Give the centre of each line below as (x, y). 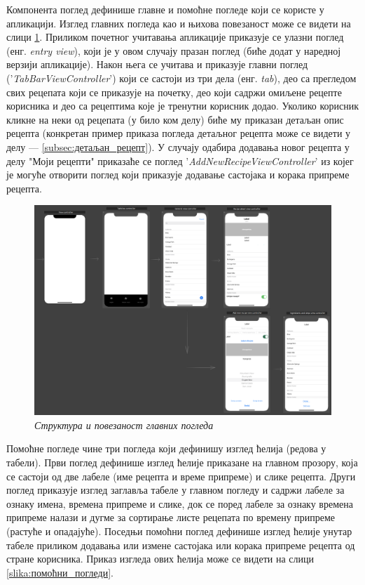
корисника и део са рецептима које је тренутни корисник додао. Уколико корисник (182, 106)
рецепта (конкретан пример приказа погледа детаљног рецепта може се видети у (179, 133)
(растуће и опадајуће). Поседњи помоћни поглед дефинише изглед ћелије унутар (179, 531)
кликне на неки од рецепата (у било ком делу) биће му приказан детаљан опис (175, 119)
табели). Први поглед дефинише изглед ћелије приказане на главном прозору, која (182, 462)
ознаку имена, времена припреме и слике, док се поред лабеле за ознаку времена (180, 503)
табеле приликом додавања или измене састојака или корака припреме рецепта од (181, 545)
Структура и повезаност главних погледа (124, 425)
